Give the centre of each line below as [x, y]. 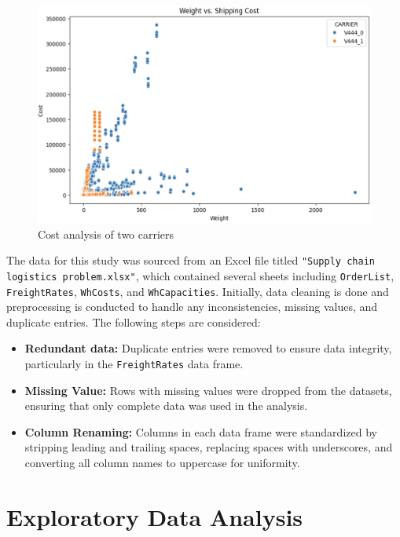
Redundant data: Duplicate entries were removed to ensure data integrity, [208, 348]
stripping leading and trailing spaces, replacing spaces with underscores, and [209, 447]
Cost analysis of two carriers [106, 234]
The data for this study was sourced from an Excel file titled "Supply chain [191, 260]
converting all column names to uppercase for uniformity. [162, 462]
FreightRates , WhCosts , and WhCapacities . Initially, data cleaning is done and [198, 291]
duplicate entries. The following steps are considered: [134, 321]
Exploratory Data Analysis [155, 516]
